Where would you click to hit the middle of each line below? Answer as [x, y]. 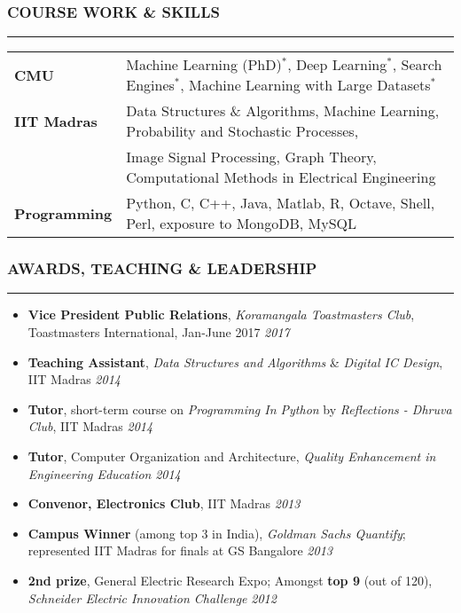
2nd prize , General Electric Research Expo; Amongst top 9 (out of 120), [230, 580]
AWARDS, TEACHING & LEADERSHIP [162, 268]
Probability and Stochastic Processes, [242, 131]
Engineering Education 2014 [104, 473]
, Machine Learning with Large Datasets [305, 85]
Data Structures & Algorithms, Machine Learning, [283, 111]
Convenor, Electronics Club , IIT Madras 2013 [164, 503]
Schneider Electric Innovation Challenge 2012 [152, 597]
